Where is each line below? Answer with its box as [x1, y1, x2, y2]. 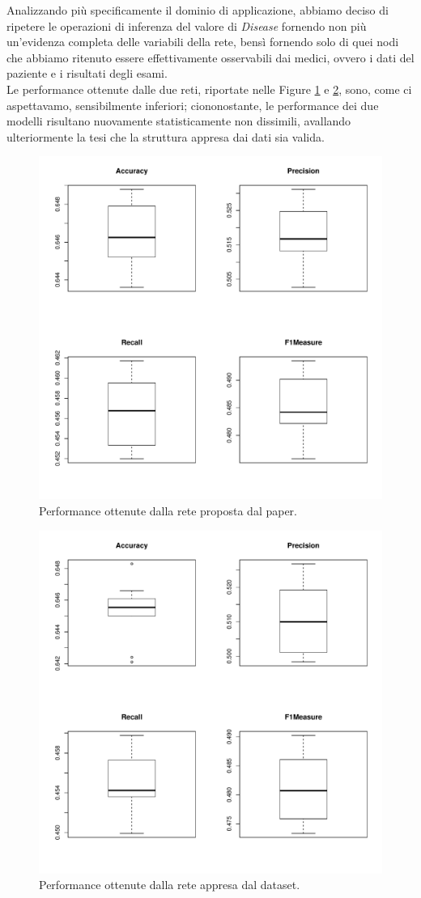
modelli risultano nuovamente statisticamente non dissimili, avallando [6, 112, 351, 129]
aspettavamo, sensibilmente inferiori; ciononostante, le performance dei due [6, 96, 379, 113]
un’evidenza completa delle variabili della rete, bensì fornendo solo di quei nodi [6, 33, 399, 50]
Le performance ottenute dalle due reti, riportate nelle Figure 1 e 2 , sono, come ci [6, 80, 412, 97]
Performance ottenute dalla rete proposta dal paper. [39, 502, 297, 519]
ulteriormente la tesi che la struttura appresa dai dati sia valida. [6, 128, 325, 145]
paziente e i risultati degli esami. [6, 65, 168, 82]
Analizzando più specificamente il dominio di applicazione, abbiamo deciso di [6, 2, 389, 18]
